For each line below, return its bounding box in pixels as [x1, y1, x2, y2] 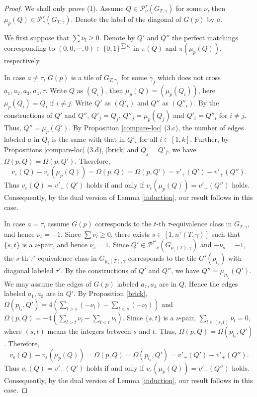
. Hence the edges [184, 278, 238, 289]
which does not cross [158, 72, 221, 82]
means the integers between [47, 326, 131, 336]
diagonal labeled [4, 265, 54, 276]
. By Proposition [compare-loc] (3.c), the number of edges [69, 122, 244, 133]
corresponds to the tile [128, 253, 197, 263]
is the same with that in [52, 133, 125, 144]
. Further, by [190, 133, 229, 144]
